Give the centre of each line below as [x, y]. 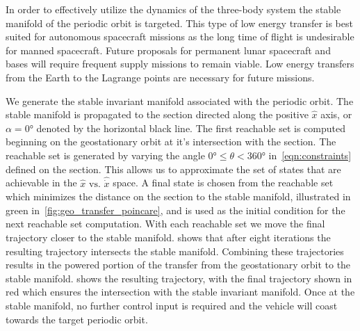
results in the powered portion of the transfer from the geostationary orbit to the [178, 265]
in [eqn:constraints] [310, 155]
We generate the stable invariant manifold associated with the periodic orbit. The [180, 100]
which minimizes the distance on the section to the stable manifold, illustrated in [178, 196]
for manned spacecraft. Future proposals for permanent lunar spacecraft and [168, 50]
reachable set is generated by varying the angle [105, 155]
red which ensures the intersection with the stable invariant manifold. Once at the [180, 292]
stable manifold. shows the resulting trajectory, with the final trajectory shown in [179, 278]
